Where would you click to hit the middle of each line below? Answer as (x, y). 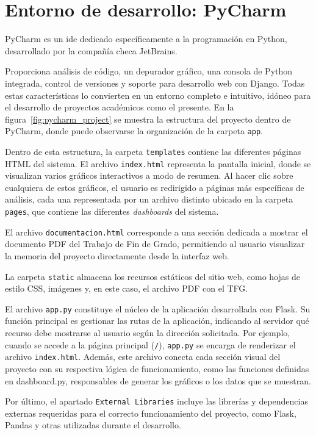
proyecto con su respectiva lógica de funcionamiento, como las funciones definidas (157, 368)
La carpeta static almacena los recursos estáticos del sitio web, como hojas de (153, 276)
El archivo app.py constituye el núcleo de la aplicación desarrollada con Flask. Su (158, 308)
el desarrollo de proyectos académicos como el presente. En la (120, 107)
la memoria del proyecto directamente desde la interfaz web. (117, 255)
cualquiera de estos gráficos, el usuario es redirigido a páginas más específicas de (155, 187)
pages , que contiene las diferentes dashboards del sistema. (112, 211)
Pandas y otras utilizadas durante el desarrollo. (93, 425)
